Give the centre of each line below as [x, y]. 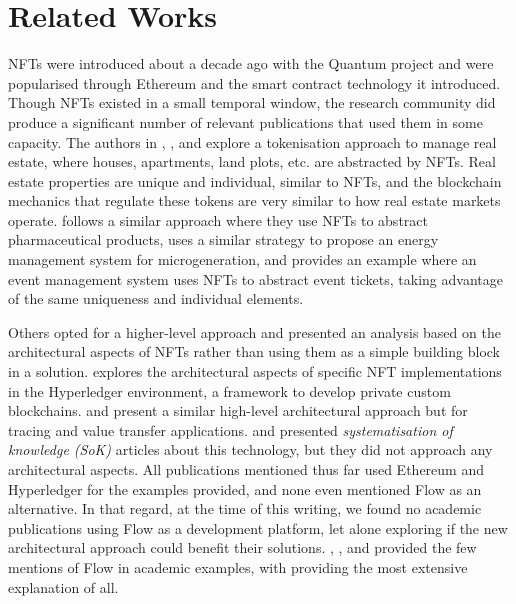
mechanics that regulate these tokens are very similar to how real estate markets [254, 200]
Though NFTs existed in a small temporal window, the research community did [252, 102]
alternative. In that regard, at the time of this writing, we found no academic [245, 508]
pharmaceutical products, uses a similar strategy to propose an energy [223, 239]
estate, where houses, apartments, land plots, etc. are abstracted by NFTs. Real [252, 161]
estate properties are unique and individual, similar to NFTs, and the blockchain [255, 180]
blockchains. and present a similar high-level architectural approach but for [238, 410]
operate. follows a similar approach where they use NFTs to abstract [218, 219]
